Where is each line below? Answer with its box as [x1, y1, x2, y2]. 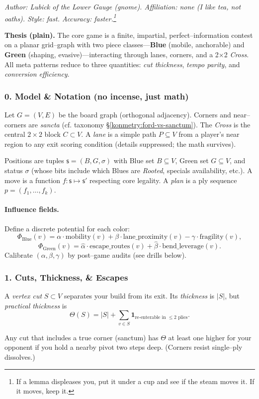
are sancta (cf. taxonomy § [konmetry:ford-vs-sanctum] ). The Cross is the [28, 119, 251, 129]
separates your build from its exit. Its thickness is [64, 291, 215, 301]
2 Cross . [224, 49, 249, 60]
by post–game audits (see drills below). [68, 250, 186, 260]
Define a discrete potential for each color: [4, 223, 130, 233]
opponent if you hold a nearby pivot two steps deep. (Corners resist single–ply [4, 342, 243, 352]
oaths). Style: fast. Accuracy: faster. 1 [4, 11, 116, 23]
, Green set [175, 155, 209, 166]
